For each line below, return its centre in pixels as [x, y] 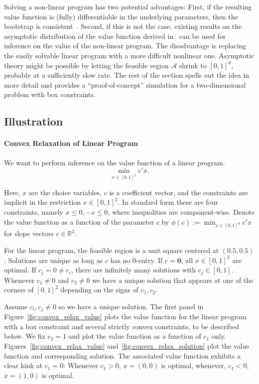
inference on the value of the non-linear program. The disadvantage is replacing [125, 46]
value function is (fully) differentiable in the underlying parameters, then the [121, 16]
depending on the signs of [100, 290]
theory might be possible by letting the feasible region [86, 65]
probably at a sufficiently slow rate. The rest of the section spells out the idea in [127, 75]
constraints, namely [34, 212]
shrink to [193, 65]
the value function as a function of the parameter [79, 221]
